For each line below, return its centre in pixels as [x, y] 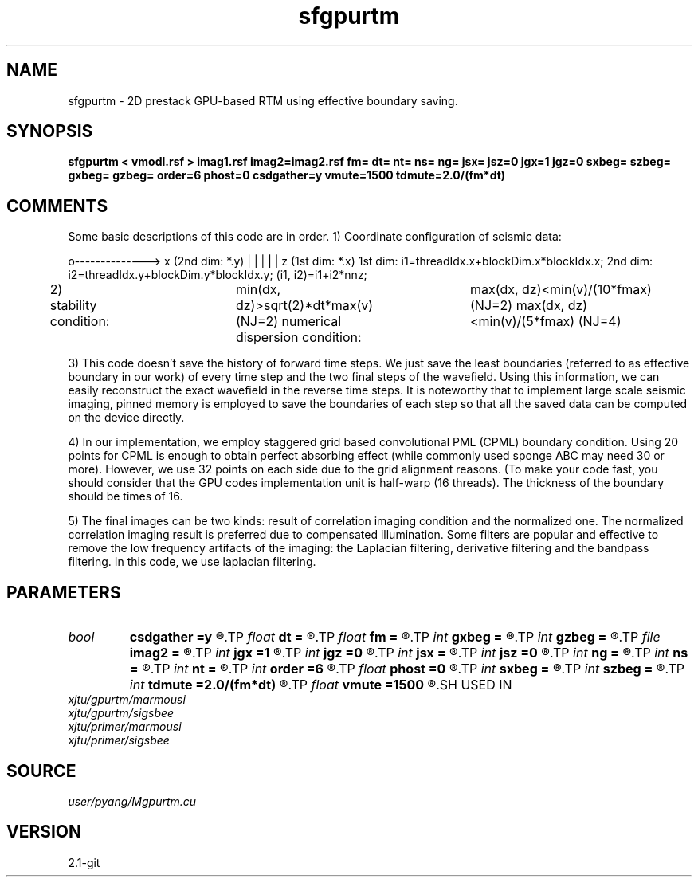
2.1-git [84, 862]
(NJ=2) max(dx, [517, 306]
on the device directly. [126, 418]
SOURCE [41, 771]
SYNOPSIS [50, 131]
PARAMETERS [64, 592]
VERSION [44, 832]
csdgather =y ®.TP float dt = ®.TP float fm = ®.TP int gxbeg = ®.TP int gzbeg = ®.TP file [395, 637]
